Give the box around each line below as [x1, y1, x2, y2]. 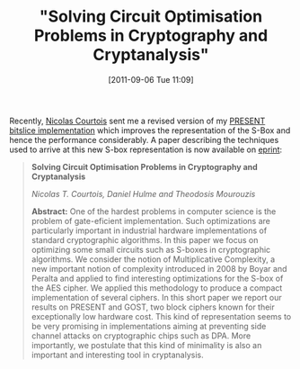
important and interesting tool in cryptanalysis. [31, 349, 204, 360]
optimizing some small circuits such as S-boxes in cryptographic [31, 244, 271, 255]
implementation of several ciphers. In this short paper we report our [31, 292, 282, 302]
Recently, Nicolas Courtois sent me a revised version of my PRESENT [9, 115, 266, 126]
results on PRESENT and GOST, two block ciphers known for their [31, 301, 276, 312]
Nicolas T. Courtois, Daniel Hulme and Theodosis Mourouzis [31, 188, 256, 199]
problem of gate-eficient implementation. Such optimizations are [31, 215, 271, 226]
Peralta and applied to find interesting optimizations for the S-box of [31, 273, 284, 283]
